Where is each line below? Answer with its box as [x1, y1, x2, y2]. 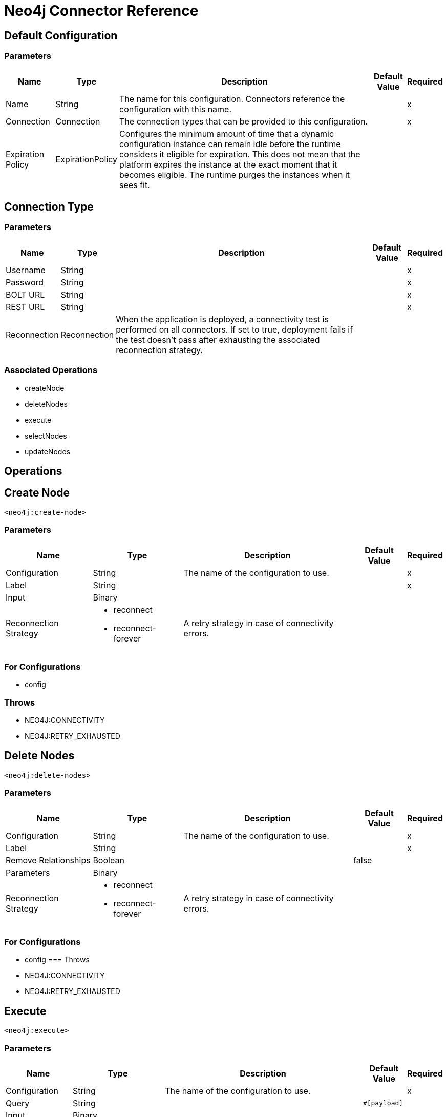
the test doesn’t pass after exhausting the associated [116, 334, 320, 345]
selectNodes [25, 431, 67, 440]
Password [6, 277, 44, 287]
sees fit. [119, 179, 150, 190]
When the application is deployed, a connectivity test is [116, 314, 329, 324]
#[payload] [363, 1099, 403, 1107]
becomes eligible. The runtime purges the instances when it [119, 169, 350, 180]
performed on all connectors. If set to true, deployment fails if [116, 324, 353, 335]
